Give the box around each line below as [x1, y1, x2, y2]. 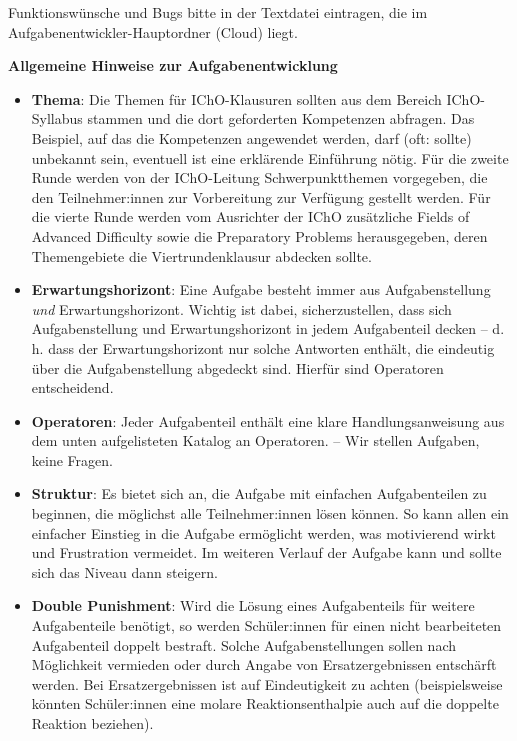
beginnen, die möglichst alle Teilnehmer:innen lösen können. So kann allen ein [31, 503, 509, 524]
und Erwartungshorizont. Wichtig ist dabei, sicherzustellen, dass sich [31, 298, 452, 319]
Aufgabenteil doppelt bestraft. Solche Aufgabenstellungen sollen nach [31, 634, 457, 655]
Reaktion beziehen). [31, 713, 154, 733]
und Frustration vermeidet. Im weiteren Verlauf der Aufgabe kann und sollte [31, 542, 502, 563]
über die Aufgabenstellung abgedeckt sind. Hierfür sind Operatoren [31, 357, 444, 378]
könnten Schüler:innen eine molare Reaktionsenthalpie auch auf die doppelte [31, 693, 499, 714]
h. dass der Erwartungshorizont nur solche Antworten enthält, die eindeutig [31, 337, 495, 358]
